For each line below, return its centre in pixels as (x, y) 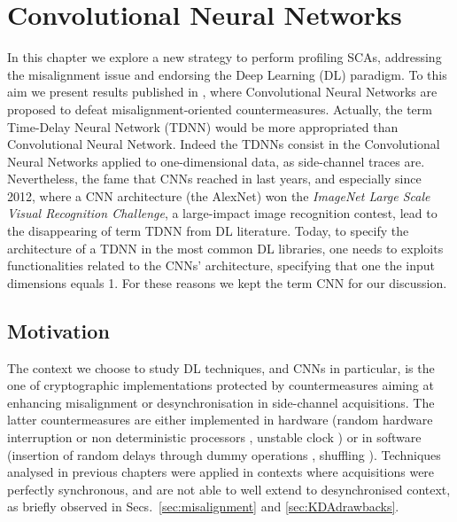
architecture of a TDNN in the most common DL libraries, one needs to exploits (225, 248)
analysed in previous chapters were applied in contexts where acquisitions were (221, 472)
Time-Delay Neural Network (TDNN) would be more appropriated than (203, 126)
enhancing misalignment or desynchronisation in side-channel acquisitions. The (221, 402)
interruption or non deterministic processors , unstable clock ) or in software (214, 437)
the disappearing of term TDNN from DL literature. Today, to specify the (208, 231)
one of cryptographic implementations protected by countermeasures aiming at (221, 385)
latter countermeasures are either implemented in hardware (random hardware (220, 420)
